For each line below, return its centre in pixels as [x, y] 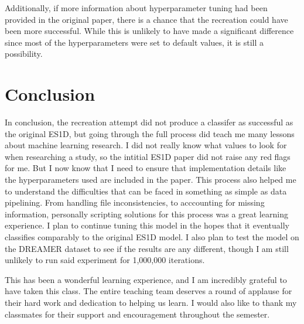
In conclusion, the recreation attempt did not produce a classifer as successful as [149, 122]
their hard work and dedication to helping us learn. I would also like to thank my [151, 302]
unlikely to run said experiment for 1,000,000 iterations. [105, 260]
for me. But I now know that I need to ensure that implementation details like [146, 168]
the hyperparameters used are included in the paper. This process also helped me [151, 180]
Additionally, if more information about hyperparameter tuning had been [136, 8]
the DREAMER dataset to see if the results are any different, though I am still [147, 248]
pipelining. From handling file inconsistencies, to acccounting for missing [135, 202]
